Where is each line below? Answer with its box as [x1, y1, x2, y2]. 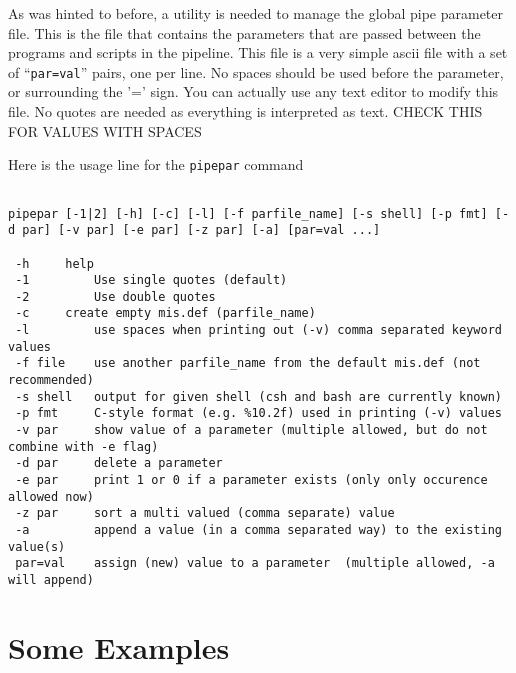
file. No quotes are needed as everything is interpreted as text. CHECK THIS [8, 101, 483, 122]
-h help [15, 256, 94, 271]
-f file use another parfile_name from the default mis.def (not [15, 356, 481, 371]
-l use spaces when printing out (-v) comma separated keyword [15, 323, 502, 338]
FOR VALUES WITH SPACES [8, 120, 202, 141]
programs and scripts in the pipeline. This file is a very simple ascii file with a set [8, 42, 508, 63]
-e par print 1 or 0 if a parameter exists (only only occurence [15, 473, 488, 488]
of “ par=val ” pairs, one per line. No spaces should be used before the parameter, [8, 61, 504, 82]
